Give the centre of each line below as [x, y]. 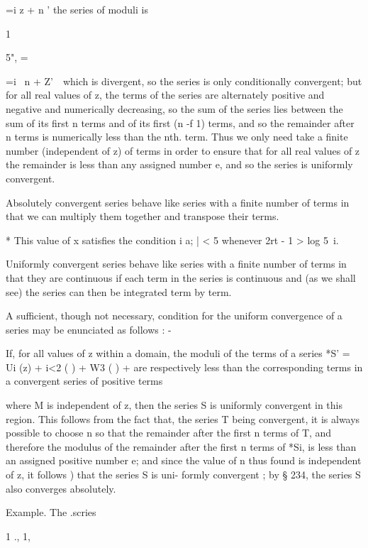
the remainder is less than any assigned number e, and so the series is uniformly [179, 164]
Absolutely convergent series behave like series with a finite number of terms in [178, 202]
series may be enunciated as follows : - [89, 329]
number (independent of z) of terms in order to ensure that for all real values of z [183, 150]
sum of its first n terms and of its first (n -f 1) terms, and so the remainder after [180, 122]
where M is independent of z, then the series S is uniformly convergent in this [174, 405]
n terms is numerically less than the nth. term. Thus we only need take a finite [177, 137]
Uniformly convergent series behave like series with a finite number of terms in [176, 264]
